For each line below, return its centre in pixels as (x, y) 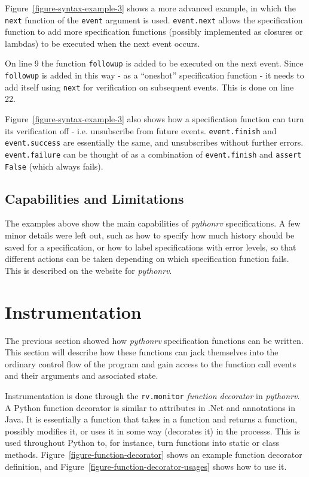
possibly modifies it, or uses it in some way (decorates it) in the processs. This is (152, 431)
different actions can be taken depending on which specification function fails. (147, 259)
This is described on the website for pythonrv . (88, 270)
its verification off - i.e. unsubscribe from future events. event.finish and (141, 130)
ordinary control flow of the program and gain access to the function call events (151, 363)
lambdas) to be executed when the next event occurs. (103, 43)
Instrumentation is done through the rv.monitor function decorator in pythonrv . (152, 395)
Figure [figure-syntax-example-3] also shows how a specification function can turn (154, 119)
